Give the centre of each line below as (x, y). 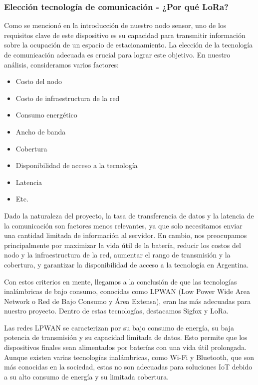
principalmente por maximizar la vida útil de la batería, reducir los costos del (123, 245)
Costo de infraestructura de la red (68, 98)
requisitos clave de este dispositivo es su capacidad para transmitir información (125, 35)
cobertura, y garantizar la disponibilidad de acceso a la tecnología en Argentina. (127, 264)
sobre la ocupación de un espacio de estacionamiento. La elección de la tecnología (129, 45)
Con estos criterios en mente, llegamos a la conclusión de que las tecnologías (121, 281)
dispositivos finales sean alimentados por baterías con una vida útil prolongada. (126, 347)
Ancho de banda (41, 131)
